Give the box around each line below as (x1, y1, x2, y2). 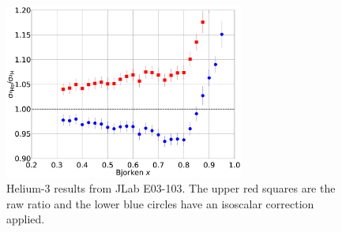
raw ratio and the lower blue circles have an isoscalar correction (6, 195, 314, 211)
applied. (6, 211, 45, 227)
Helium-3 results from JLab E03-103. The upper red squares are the (6, 180, 336, 196)
